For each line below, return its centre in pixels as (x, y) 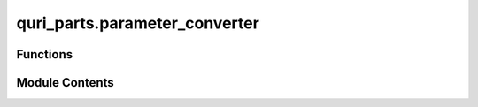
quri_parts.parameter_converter (138, 23)
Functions (45, 54)
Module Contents (65, 83)
